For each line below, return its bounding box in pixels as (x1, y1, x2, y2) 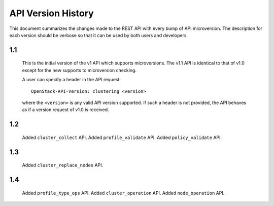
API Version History (9, 8, 94, 19)
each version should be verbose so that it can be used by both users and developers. (9, 32, 188, 38)
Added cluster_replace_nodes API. (22, 162, 104, 168)
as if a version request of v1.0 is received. (22, 107, 109, 113)
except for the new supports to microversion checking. (22, 67, 137, 73)
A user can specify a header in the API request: (22, 77, 121, 83)
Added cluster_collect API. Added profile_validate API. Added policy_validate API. (22, 134, 222, 141)
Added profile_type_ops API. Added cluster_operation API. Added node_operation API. (22, 190, 225, 196)
